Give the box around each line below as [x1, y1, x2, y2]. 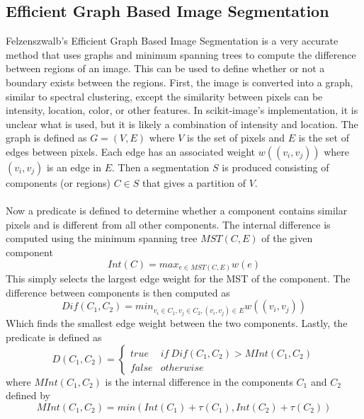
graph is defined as [6, 130, 87, 145]
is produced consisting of [222, 159, 329, 174]
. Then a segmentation [112, 159, 210, 174]
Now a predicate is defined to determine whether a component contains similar [6, 203, 348, 218]
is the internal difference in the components [105, 374, 293, 389]
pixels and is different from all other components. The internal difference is [6, 217, 331, 231]
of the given [261, 231, 313, 246]
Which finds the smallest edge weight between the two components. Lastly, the [6, 316, 348, 331]
